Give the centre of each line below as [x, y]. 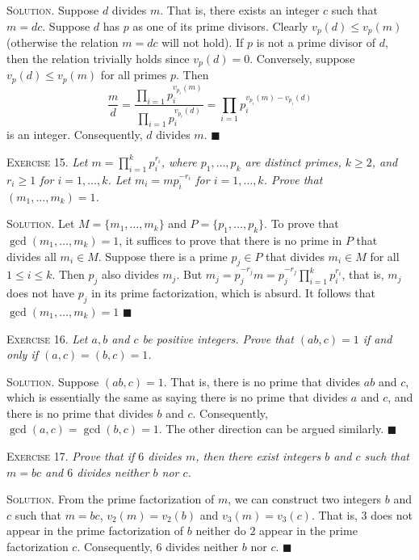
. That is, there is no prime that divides [262, 381]
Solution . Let [41, 223]
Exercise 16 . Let [47, 338]
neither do [221, 531]
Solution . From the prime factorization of [111, 499]
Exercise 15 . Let [47, 161]
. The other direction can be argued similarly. [271, 429]
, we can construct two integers [305, 499]
